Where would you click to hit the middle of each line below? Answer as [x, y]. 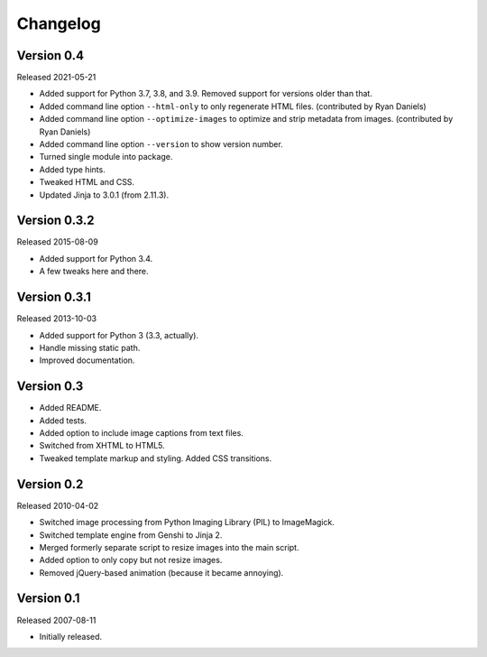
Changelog [59, 23]
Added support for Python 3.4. [96, 258]
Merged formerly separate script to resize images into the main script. [169, 547]
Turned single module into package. [106, 157]
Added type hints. [72, 169]
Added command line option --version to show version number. [161, 144]
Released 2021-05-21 [56, 78]
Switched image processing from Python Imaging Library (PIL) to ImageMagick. [187, 523]
